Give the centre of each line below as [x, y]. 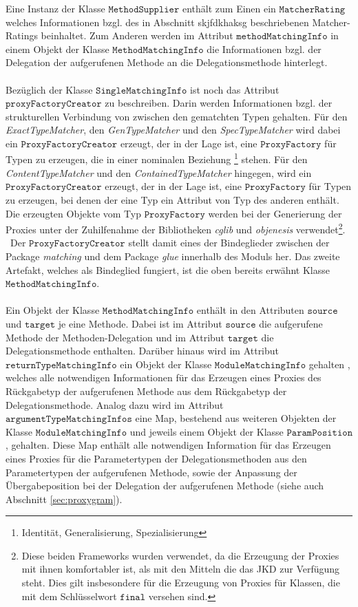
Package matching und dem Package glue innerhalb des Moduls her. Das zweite [173, 256]
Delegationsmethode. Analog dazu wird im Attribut [115, 404]
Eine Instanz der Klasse [55, 8]
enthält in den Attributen [250, 310]
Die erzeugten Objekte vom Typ [73, 213]
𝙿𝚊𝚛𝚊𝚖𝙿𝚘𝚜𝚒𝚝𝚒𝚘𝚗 [319, 433]
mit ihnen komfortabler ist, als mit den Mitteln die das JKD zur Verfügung [181, 569]
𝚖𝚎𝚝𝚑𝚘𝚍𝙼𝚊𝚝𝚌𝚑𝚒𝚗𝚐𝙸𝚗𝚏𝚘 [282, 37]
